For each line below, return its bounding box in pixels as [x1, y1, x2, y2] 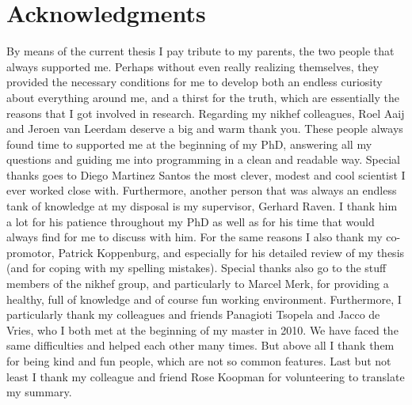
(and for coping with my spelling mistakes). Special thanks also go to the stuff [6, 259, 387, 276]
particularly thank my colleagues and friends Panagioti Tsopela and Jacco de [6, 306, 380, 323]
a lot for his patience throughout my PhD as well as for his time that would [6, 213, 375, 229]
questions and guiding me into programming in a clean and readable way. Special [6, 151, 400, 168]
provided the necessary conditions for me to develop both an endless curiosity [6, 74, 383, 90]
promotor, [6, 244, 55, 260]
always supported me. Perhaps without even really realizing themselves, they [6, 58, 380, 74]
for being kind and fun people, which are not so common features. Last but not [6, 353, 391, 369]
